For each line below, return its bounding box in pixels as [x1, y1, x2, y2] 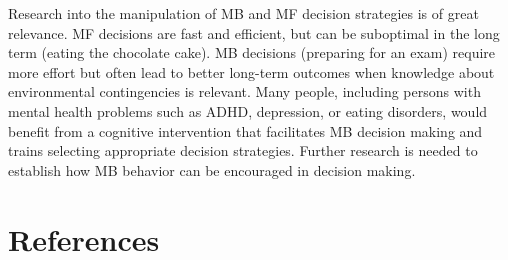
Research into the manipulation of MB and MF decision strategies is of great [8, 3, 479, 23]
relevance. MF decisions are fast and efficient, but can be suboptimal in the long [8, 22, 500, 43]
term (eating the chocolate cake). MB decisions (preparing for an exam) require [8, 42, 496, 63]
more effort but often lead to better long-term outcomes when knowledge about [8, 61, 495, 82]
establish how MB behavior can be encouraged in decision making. [8, 159, 416, 180]
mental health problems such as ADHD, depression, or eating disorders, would [8, 100, 488, 121]
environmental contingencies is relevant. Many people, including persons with [8, 81, 481, 102]
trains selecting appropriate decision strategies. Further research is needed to [8, 140, 478, 161]
